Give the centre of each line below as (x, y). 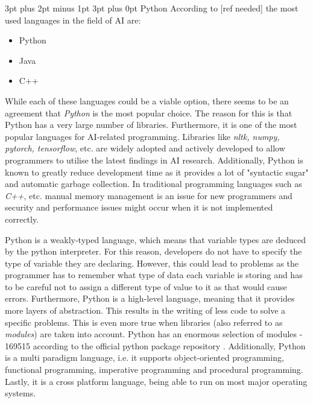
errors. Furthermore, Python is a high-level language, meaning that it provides (150, 298)
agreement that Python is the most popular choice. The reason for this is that (149, 113)
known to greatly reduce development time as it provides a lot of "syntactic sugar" (157, 172)
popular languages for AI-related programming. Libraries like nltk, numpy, (142, 136)
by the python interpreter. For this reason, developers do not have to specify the (153, 251)
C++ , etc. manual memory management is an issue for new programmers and (149, 195)
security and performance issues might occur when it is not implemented (139, 207)
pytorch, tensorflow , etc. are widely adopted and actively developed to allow (145, 148)
